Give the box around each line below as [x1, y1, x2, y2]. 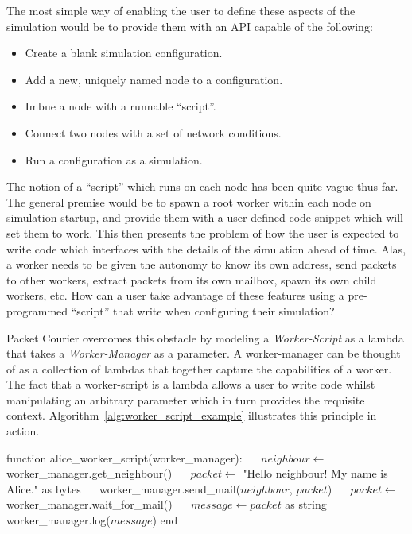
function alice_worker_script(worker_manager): [6, 449, 243, 466]
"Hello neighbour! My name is [243, 465, 388, 482]
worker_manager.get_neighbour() [6, 465, 173, 482]
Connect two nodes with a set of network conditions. [25, 124, 282, 141]
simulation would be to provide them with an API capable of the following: [6, 17, 373, 34]
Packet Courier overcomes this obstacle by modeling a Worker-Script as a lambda [6, 329, 404, 346]
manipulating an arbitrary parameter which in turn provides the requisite [6, 391, 365, 408]
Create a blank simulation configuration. [25, 44, 223, 61]
